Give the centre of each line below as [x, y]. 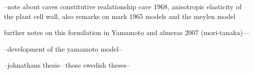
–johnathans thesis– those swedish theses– [67, 65]
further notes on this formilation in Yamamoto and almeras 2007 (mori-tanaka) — [127, 32]
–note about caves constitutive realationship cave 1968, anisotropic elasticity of [123, 6]
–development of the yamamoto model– [63, 48]
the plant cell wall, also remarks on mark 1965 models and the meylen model [120, 16]
